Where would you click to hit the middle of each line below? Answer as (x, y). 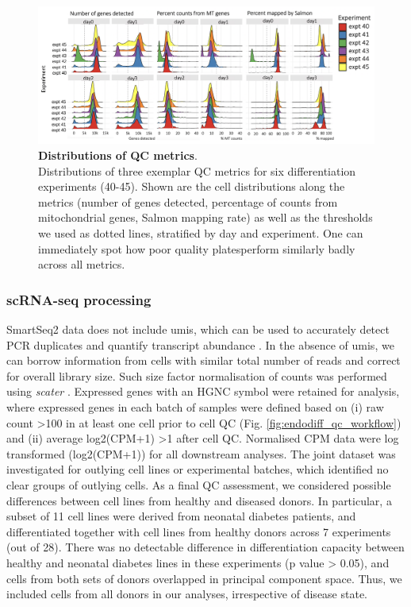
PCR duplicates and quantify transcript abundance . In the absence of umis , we (200, 344)
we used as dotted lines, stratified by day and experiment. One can (201, 233)
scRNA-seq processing (79, 299)
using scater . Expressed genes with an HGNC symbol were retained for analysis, (203, 391)
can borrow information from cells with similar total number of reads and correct (204, 360)
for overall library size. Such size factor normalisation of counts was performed (197, 375)
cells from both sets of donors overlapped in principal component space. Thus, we (204, 578)
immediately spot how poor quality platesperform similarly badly (197, 248)
